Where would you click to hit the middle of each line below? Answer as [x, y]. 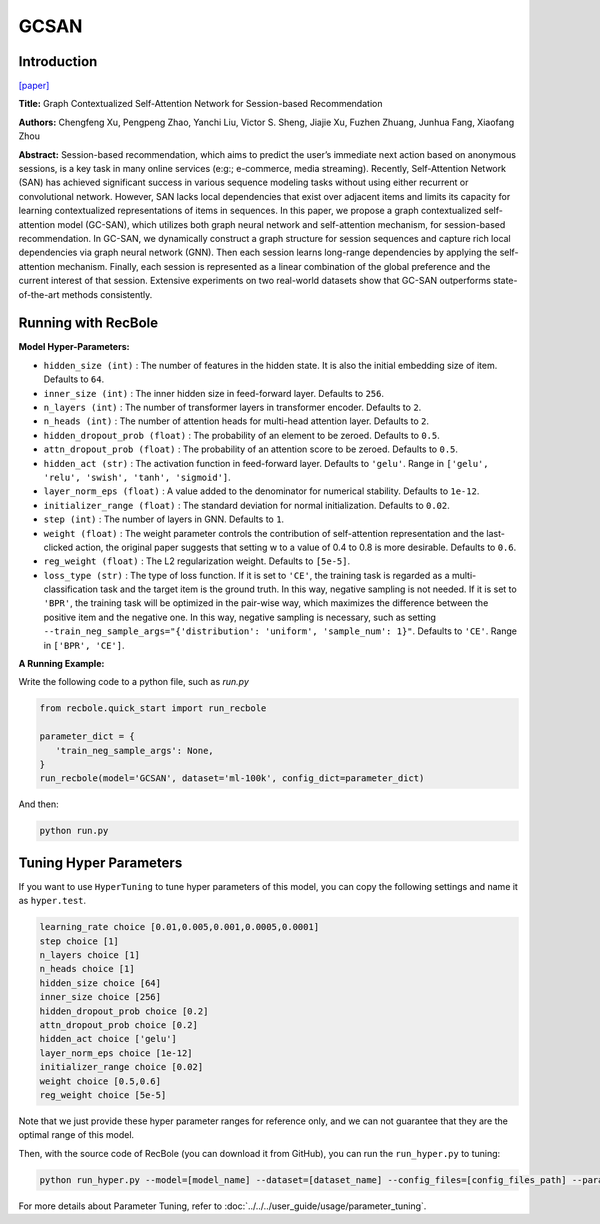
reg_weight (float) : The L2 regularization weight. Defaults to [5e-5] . [197, 561]
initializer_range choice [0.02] [121, 1067]
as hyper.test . [52, 901]
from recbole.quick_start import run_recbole [153, 708]
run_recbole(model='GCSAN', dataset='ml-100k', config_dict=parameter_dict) [232, 778]
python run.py [74, 831]
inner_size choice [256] [100, 997]
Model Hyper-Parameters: [74, 347]
